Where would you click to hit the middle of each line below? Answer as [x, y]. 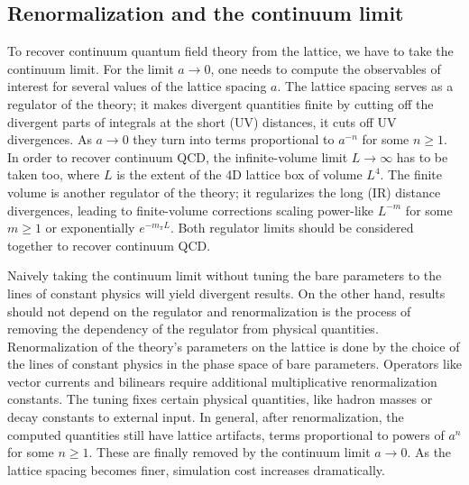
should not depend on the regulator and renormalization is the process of [209, 311]
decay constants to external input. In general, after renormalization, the [206, 417]
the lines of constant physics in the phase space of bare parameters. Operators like [234, 364]
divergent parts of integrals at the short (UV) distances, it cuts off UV [202, 121]
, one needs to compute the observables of [326, 68]
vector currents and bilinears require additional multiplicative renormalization [222, 381]
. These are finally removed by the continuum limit [230, 452]
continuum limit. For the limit [91, 68]
